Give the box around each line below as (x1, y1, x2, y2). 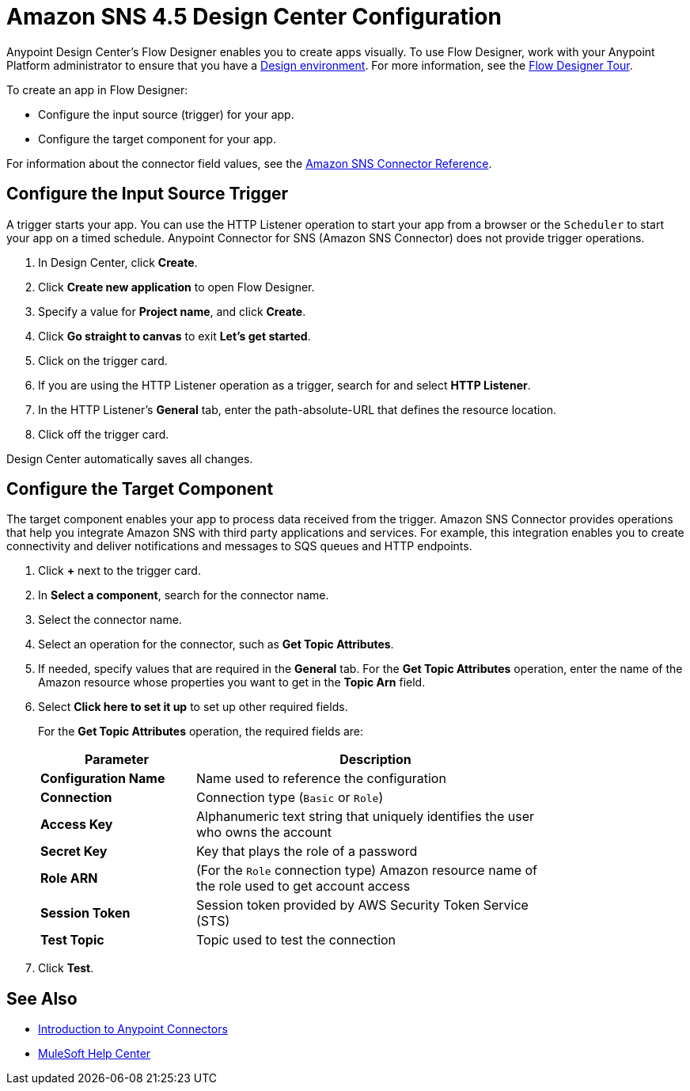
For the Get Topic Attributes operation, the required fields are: (38, 724, 364, 739)
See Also (6, 988, 78, 1009)
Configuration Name (40, 770, 165, 787)
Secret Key (40, 843, 108, 860)
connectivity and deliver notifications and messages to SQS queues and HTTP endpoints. (6, 539, 472, 553)
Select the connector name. (38, 613, 182, 627)
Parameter (85, 751, 149, 768)
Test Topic (40, 932, 104, 948)
